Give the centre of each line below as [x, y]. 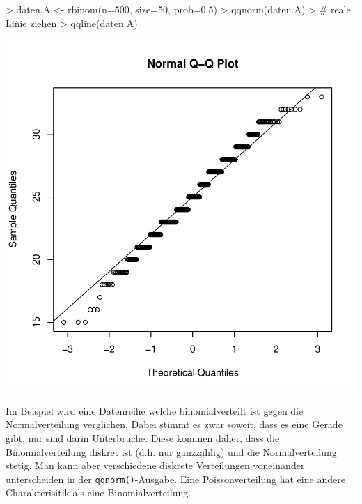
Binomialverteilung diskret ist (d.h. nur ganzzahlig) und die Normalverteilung [171, 451]
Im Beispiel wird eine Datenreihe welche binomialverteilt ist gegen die [155, 410]
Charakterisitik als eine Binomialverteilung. [99, 492]
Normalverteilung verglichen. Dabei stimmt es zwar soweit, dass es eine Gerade [174, 424]
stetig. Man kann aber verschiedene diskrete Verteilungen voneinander [155, 465]
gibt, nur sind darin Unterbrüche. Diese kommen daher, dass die [143, 437]
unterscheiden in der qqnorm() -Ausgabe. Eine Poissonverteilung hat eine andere [175, 479]
